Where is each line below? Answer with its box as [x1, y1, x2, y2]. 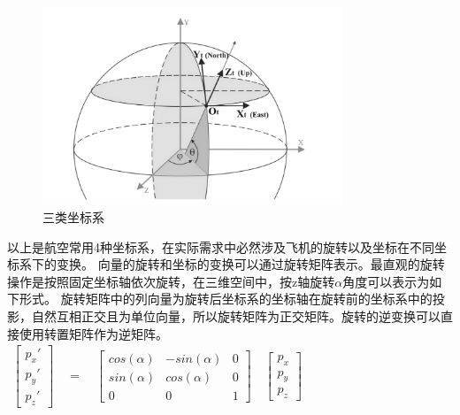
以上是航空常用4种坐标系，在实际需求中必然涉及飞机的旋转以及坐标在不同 [7, 237, 434, 256]
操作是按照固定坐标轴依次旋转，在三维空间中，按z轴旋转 [7, 272, 335, 290]
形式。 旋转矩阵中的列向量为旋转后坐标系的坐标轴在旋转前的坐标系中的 [19, 289, 433, 308]
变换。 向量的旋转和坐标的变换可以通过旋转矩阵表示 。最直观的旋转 [56, 255, 445, 273]
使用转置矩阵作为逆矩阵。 [19, 324, 168, 342]
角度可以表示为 [342, 272, 430, 290]
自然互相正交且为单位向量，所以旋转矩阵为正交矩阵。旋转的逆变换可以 [31, 307, 441, 326]
